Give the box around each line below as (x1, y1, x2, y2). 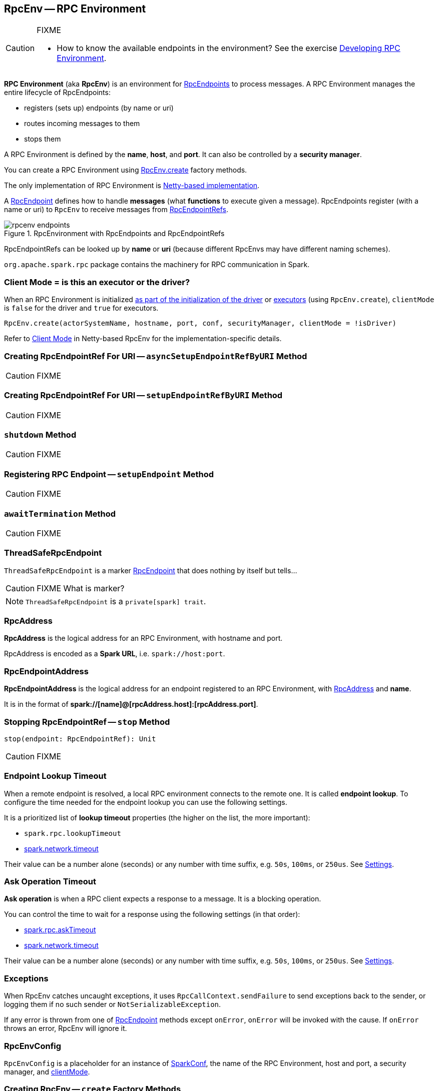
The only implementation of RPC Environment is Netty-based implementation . (4, 181, 260, 190)
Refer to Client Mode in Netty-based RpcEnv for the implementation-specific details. (4, 334, 282, 343)
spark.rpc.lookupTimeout (24, 829, 121, 837)
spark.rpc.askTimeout (24, 925, 96, 934)
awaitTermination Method (4, 508, 116, 519)
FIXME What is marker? (37, 583, 125, 593)
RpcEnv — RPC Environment (4, 3, 146, 15)
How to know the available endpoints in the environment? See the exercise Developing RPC (57, 43, 400, 54)
